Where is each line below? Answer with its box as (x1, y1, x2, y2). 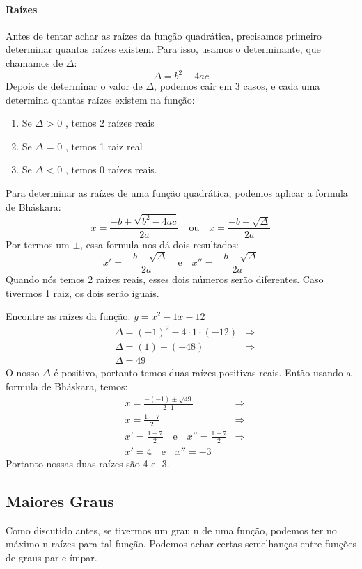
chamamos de (6, 55, 63, 70)
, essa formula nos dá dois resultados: (80, 237, 239, 251)
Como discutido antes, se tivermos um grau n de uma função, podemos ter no (6, 522, 337, 537)
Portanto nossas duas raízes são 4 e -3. (6, 456, 170, 470)
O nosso (6, 365, 40, 380)
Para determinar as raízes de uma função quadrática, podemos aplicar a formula (6, 186, 348, 200)
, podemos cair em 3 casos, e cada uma (154, 79, 320, 93)
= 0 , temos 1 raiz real (46, 138, 143, 153)
